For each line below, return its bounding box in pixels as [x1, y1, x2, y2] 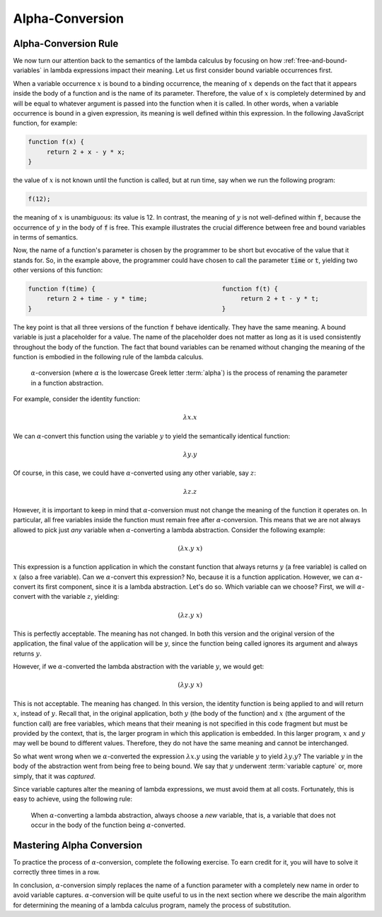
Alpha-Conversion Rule [13, 38, 119, 50]
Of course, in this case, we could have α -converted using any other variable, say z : [13, 468, 256, 478]
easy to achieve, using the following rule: [13, 794, 132, 804]
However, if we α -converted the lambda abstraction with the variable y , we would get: [13, 663, 265, 671]
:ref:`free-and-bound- [283, 57, 348, 65]
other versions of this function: [13, 266, 103, 274]
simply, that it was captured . [13, 772, 95, 780]
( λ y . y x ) [178, 681, 203, 689]
